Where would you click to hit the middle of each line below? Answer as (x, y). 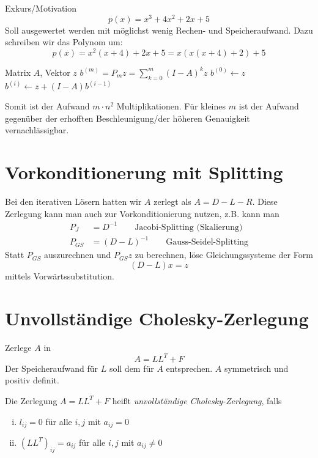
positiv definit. (32, 380)
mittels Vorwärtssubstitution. (60, 275)
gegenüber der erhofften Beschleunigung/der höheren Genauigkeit (128, 118)
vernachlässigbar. (37, 130)
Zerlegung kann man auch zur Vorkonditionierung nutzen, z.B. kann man (142, 213)
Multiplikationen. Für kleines (171, 106)
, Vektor (55, 72)
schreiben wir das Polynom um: (64, 42)
